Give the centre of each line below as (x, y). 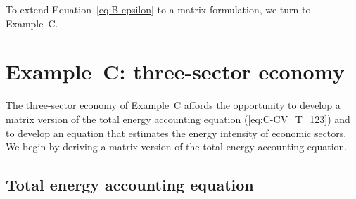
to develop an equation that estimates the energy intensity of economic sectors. (176, 133)
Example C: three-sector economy (175, 71)
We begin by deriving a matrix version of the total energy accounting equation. (177, 147)
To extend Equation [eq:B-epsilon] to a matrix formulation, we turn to (158, 9)
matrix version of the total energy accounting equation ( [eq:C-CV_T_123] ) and (178, 118)
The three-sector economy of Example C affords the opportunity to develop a (173, 105)
